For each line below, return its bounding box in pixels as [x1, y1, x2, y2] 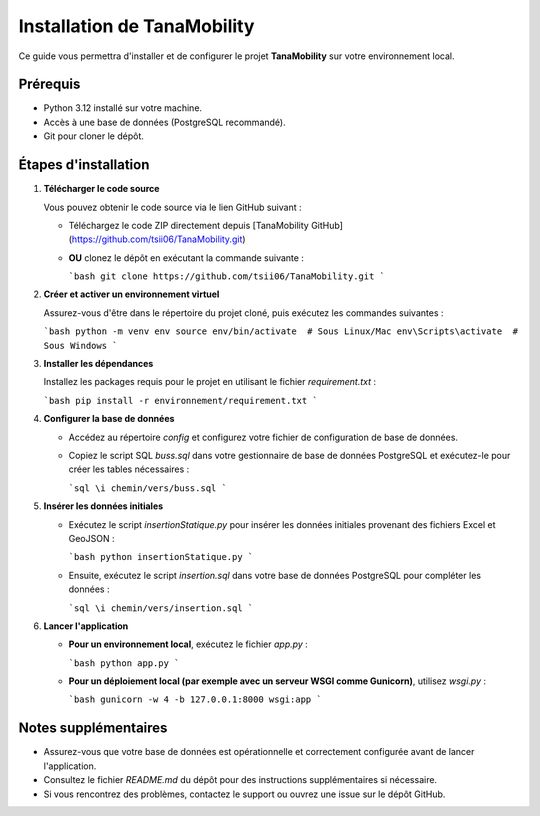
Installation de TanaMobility [18, 15, 255, 37]
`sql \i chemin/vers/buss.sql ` [68, 482, 227, 494]
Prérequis [18, 76, 81, 93]
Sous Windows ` [43, 340, 119, 351]
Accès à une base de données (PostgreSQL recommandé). [43, 116, 286, 128]
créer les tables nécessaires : [68, 463, 190, 475]
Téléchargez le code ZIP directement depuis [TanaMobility [68, 219, 309, 231]
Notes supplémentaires [18, 720, 168, 737]
